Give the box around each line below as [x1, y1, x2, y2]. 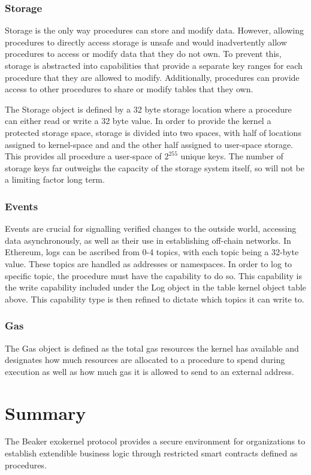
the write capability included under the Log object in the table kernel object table [5, 281, 306, 294]
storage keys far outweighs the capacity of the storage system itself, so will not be [5, 161, 304, 174]
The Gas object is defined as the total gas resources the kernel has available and [5, 341, 299, 354]
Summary [5, 400, 86, 425]
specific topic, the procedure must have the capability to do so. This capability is [5, 269, 302, 282]
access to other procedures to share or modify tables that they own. [5, 83, 253, 95]
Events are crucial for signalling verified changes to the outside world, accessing [5, 222, 297, 235]
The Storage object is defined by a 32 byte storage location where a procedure [5, 102, 292, 115]
